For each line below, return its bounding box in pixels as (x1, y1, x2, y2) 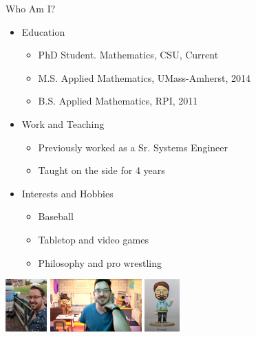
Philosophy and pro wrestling (38, 255, 162, 270)
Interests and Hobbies (21, 186, 114, 200)
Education (21, 24, 65, 39)
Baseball (38, 209, 74, 224)
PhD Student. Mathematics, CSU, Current (38, 47, 219, 62)
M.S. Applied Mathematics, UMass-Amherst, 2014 (38, 70, 250, 85)
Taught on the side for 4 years (38, 163, 165, 177)
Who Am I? (6, 1, 56, 15)
